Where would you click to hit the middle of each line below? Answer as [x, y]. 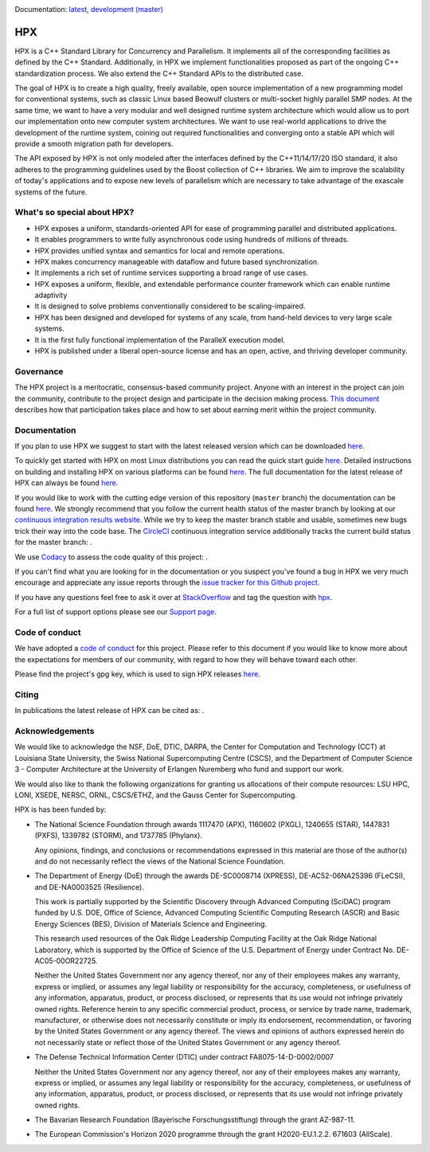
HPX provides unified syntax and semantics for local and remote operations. [160, 250]
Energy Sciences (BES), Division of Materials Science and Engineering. [150, 923]
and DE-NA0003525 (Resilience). [90, 887]
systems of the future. [51, 192]
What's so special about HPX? [74, 213]
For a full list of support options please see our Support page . [115, 612]
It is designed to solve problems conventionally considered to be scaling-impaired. [170, 306]
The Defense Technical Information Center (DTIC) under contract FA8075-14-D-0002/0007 [184, 1057]
